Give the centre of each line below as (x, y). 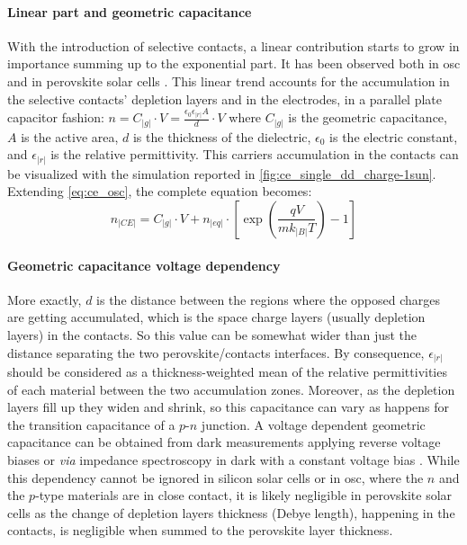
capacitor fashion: (56, 117)
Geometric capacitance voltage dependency (144, 265)
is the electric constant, (394, 136)
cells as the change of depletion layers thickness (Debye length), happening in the (231, 512)
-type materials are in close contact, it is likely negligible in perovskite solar (244, 495)
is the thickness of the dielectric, (222, 136)
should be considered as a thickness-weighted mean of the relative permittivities (227, 372)
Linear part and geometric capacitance (130, 11)
